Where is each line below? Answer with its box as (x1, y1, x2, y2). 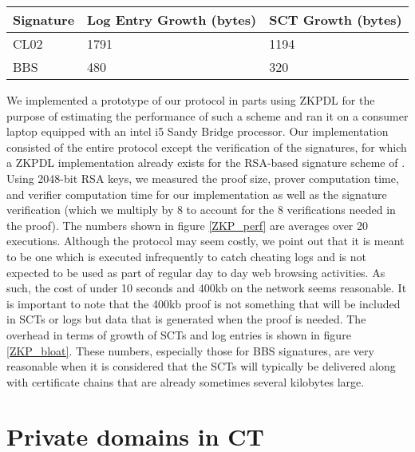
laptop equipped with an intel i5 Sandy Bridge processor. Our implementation (6, 123, 389, 140)
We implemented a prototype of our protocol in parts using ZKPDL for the (6, 92, 375, 108)
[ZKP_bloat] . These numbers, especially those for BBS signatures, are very (6, 342, 374, 359)
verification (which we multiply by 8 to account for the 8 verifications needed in (6, 201, 396, 218)
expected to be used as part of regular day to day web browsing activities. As (6, 264, 385, 280)
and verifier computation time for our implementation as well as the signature (6, 185, 387, 202)
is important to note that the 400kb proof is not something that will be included (6, 295, 401, 311)
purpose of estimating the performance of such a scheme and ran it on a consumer (6, 107, 409, 124)
